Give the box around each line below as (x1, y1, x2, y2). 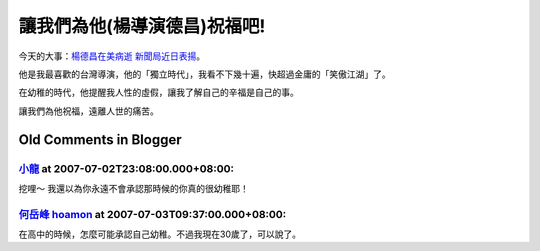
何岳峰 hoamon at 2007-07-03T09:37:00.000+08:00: (18, 207, 287, 221)
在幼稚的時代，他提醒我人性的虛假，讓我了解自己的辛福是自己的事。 (18, 86, 299, 99)
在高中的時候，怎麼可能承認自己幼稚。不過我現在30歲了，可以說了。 (18, 228, 302, 240)
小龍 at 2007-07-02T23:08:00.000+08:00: (18, 161, 235, 175)
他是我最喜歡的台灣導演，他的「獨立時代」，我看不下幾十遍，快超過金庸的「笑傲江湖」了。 (18, 68, 391, 80)
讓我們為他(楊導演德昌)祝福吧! (18, 15, 266, 37)
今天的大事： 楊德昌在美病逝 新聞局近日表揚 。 (18, 50, 205, 62)
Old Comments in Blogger (18, 131, 182, 148)
